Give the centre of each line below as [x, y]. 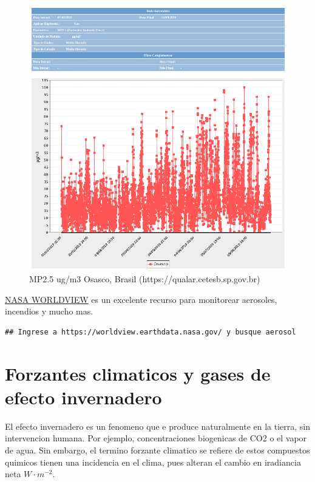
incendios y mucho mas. [49, 311]
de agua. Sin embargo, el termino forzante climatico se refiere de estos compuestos [157, 450]
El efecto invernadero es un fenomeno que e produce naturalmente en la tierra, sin [158, 426]
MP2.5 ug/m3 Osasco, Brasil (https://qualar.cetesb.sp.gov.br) [145, 279]
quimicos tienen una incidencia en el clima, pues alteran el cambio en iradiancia [153, 462]
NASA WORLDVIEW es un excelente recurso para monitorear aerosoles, [141, 299]
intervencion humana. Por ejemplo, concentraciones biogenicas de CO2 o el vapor [156, 438]
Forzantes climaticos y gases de [138, 373]
